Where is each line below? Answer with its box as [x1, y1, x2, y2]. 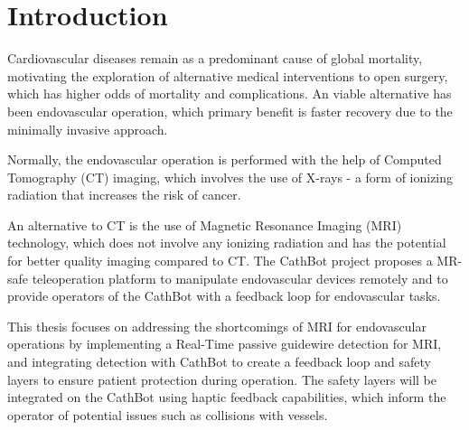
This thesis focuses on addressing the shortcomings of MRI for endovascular [7, 316, 427, 335]
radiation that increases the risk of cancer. [7, 185, 241, 204]
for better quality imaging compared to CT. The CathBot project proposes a [7, 251, 433, 270]
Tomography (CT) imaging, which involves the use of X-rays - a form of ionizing [7, 167, 454, 186]
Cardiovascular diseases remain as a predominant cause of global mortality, [7, 49, 423, 68]
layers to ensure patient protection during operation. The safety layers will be [7, 369, 436, 388]
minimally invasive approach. [7, 119, 168, 138]
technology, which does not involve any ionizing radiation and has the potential [7, 233, 446, 252]
